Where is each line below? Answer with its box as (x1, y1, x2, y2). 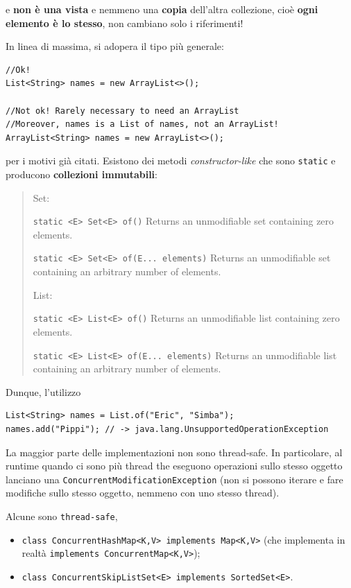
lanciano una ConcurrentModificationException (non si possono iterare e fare (6, 472, 343, 486)
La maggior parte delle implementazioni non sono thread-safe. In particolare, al (6, 444, 343, 459)
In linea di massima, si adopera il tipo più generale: (6, 39, 224, 53)
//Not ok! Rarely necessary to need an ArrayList (6, 105, 239, 116)
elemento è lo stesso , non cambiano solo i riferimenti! (6, 15, 243, 30)
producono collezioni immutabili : (6, 167, 157, 181)
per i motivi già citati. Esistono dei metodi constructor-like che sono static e (6, 153, 336, 168)
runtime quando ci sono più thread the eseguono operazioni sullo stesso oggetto (6, 458, 343, 473)
